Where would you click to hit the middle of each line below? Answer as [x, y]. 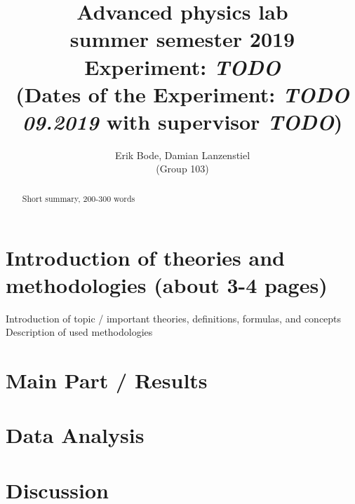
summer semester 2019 [182, 39]
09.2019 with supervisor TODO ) [182, 121]
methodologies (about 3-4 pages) [167, 284]
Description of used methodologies [79, 332]
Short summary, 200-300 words [79, 198]
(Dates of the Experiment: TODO [182, 94]
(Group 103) [182, 169]
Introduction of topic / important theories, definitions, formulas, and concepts [174, 318]
